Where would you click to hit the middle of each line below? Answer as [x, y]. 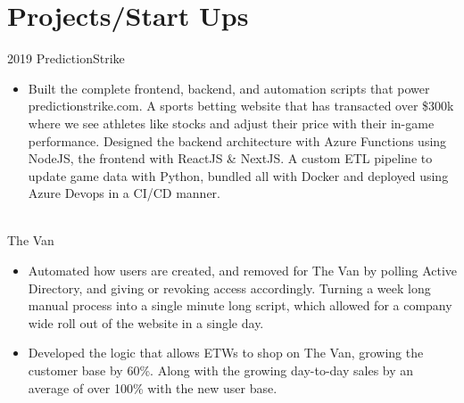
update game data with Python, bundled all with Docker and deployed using [238, 175]
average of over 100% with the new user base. [153, 387]
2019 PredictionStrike [66, 58]
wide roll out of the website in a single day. [146, 322]
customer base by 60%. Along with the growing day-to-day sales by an [221, 370]
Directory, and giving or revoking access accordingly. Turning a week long [229, 288]
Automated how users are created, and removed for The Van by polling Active [243, 271]
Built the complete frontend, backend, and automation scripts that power [229, 88]
